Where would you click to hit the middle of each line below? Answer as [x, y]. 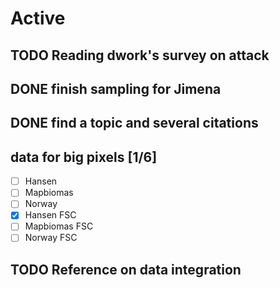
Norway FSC [51, 238]
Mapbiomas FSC [59, 226]
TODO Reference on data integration [126, 269]
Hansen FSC [50, 215]
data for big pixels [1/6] [84, 157]
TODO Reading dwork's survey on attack [140, 55]
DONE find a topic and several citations [134, 123]
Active [38, 18]
